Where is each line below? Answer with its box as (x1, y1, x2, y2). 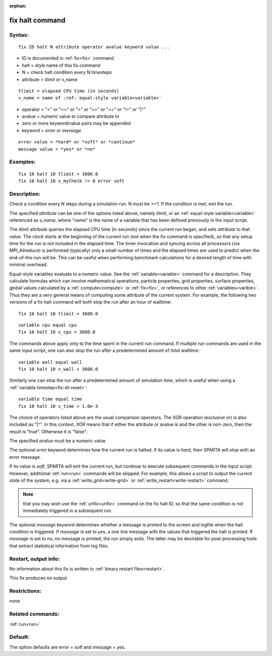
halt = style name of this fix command (22, 62, 101, 68)
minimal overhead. (9, 262, 48, 268)
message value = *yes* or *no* (18, 146, 96, 152)
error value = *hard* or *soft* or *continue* (18, 139, 135, 145)
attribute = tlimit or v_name (22, 76, 78, 83)
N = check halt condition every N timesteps (22, 69, 112, 76)
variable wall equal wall (18, 359, 83, 365)
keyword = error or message (22, 127, 82, 133)
